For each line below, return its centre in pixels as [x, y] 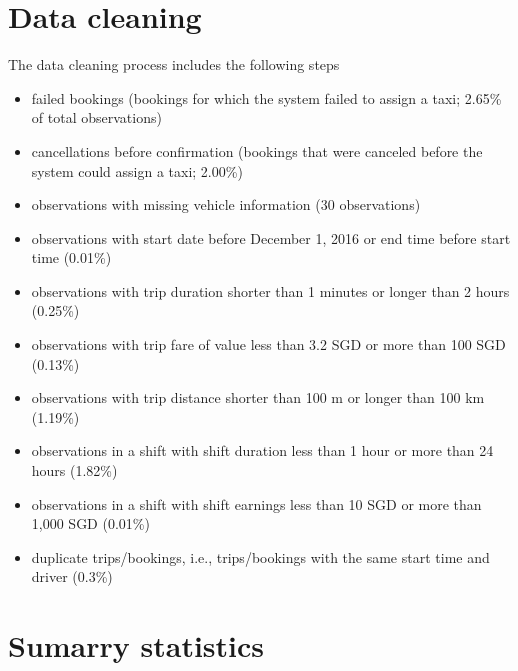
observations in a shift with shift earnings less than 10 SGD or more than [256, 503]
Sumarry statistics [136, 645]
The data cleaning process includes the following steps [174, 64]
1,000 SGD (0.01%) [90, 523]
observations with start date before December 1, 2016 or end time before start [271, 237]
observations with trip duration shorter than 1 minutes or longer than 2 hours [270, 290]
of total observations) [96, 117]
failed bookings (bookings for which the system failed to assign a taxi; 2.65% [266, 97]
